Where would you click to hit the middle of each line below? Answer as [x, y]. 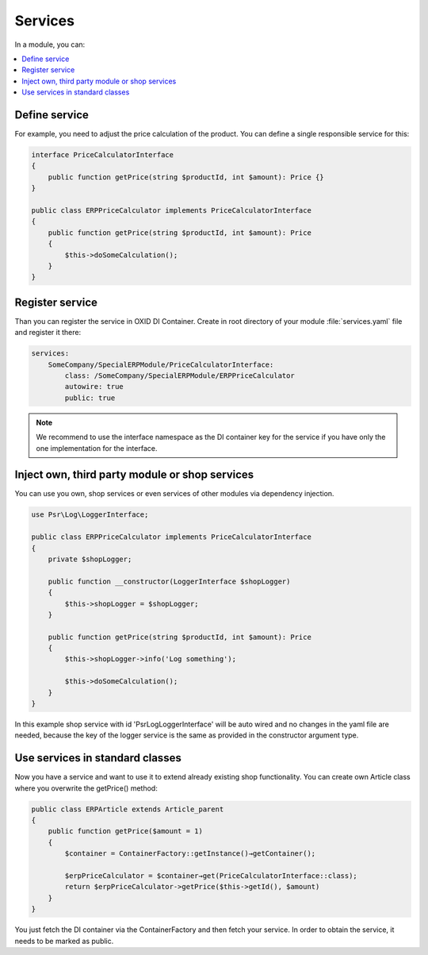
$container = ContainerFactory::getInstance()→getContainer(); [190, 854]
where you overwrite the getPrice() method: [86, 788]
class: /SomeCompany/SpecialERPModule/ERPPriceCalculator [180, 375]
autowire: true [94, 387]
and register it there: [48, 333]
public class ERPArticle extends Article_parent [128, 809]
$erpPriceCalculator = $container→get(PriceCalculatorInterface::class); [211, 876]
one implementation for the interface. [97, 448]
